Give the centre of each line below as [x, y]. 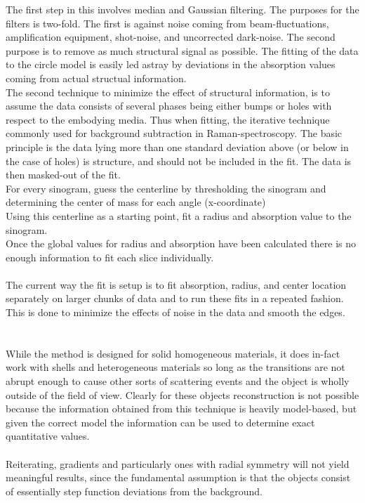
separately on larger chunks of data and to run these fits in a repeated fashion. [175, 298]
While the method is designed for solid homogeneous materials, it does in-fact [173, 353]
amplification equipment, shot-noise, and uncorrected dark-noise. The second [171, 37]
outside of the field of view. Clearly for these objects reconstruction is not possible [182, 394]
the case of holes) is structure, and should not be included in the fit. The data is [179, 161]
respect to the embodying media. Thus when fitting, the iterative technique [168, 119]
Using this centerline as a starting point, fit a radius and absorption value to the [179, 215]
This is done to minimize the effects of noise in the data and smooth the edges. [175, 312]
